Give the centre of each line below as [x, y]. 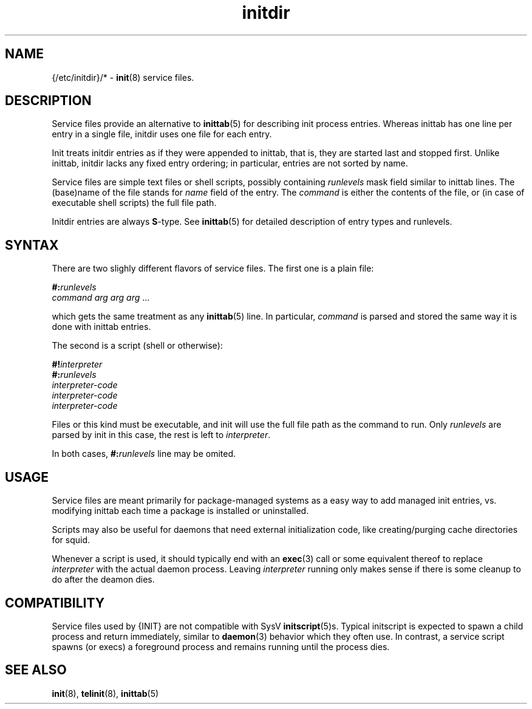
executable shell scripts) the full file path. [134, 203]
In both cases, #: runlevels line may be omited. [144, 454]
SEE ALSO [36, 670]
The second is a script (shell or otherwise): [137, 346]
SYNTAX [32, 245]
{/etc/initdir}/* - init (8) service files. [123, 77]
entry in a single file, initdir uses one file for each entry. [162, 134]
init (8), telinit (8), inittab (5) [105, 693]
